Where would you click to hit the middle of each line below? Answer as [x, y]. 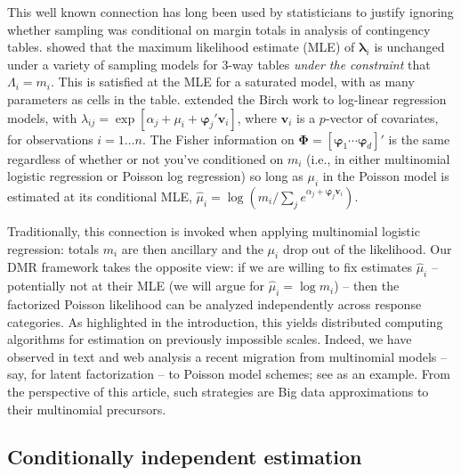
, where [257, 117]
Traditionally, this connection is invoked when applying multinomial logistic [214, 230]
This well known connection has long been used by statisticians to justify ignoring [230, 12]
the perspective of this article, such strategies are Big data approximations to [218, 391]
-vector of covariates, [382, 117]
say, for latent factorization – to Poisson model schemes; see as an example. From [229, 374]
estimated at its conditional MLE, [100, 196]
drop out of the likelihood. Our [367, 248]
